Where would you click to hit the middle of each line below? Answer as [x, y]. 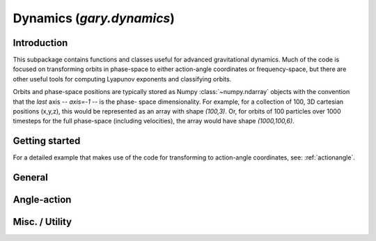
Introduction [40, 43]
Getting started [47, 141]
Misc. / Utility [42, 222]
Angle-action [42, 200]
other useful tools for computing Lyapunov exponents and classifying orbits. [122, 79]
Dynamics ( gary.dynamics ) [94, 18]
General [31, 178]
